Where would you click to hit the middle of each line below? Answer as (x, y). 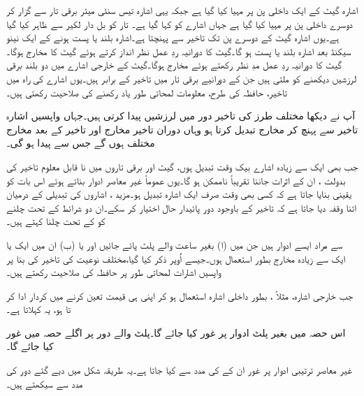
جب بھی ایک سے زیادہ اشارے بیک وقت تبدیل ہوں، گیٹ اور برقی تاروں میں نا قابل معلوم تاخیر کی (182, 166)
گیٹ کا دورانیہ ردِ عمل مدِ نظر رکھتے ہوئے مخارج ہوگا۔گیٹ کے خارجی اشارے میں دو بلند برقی (174, 65)
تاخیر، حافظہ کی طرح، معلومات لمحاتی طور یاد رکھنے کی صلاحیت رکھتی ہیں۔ (147, 92)
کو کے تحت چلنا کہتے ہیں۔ (56, 221)
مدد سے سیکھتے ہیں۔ (45, 383)
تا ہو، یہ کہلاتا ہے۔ (39, 309)
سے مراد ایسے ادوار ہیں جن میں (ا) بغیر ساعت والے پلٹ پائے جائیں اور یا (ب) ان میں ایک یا (175, 244)
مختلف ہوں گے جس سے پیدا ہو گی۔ (81, 143)
